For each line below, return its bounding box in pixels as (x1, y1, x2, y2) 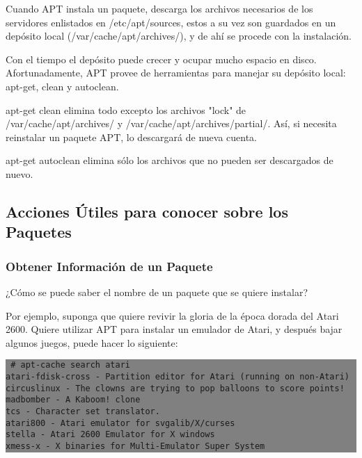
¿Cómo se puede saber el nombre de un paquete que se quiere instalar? (6, 284, 308, 299)
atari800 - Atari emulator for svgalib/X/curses (6, 418, 235, 428)
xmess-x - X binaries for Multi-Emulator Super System (6, 441, 265, 451)
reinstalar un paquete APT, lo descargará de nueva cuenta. (6, 129, 258, 144)
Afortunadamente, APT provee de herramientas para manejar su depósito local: (6, 65, 346, 80)
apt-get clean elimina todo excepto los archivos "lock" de (6, 102, 246, 117)
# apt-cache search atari (10, 360, 130, 370)
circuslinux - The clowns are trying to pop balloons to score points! (6, 383, 345, 393)
